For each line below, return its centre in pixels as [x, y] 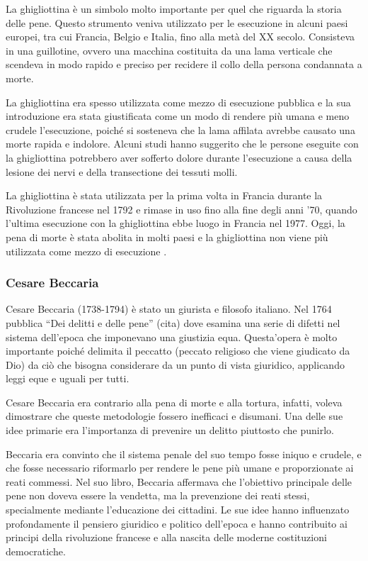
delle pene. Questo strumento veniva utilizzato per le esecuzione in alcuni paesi [177, 22]
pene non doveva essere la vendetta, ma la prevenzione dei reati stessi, [158, 495]
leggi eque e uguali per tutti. [68, 378]
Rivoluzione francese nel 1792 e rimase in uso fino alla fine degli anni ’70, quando [182, 209]
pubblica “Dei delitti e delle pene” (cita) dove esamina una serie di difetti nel [173, 322]
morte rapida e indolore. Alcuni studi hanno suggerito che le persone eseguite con [182, 144]
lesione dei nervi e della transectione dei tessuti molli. [122, 171]
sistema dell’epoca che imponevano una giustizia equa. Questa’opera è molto [172, 337]
